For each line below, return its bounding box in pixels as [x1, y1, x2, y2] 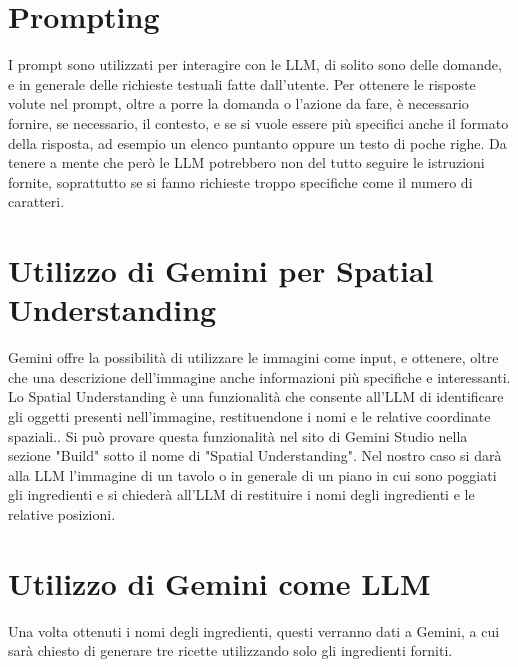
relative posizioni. [8, 503, 116, 524]
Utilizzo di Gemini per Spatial [8, 250, 434, 291]
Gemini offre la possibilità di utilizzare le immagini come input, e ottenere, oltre [8, 347, 499, 368]
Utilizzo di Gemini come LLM [8, 562, 431, 603]
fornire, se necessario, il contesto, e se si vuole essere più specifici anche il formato [8, 112, 509, 133]
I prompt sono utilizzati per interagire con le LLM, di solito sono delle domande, [8, 54, 502, 75]
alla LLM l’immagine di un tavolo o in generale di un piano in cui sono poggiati [8, 464, 497, 485]
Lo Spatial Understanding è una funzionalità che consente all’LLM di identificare [8, 386, 504, 407]
